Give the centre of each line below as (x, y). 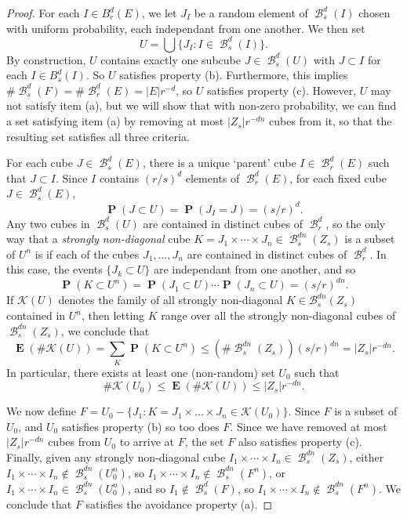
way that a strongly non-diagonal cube (98, 239)
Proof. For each (43, 13)
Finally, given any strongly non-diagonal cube (116, 456)
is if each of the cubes (87, 254)
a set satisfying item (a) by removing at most (115, 121)
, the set (204, 442)
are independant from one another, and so (254, 269)
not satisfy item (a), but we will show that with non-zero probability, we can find (202, 105)
